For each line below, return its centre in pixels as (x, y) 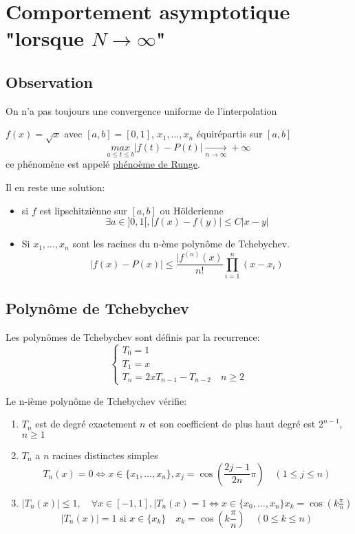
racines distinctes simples (105, 455)
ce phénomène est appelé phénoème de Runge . (103, 164)
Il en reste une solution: (55, 187)
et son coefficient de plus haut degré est (232, 424)
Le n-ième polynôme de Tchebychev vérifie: (96, 400)
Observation (49, 81)
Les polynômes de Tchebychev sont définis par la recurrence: (133, 337)
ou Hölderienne (192, 210)
